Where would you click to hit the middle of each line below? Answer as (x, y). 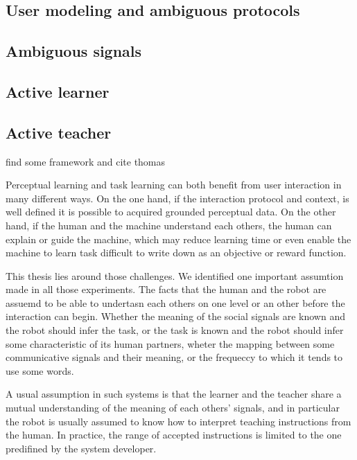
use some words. (40, 370)
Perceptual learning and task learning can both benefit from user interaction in (174, 185)
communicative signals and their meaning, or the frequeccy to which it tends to (174, 357)
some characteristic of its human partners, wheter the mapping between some (170, 343)
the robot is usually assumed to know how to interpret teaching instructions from (178, 421)
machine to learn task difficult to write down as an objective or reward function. (176, 253)
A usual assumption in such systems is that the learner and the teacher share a (174, 394)
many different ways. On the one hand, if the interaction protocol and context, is (177, 198)
